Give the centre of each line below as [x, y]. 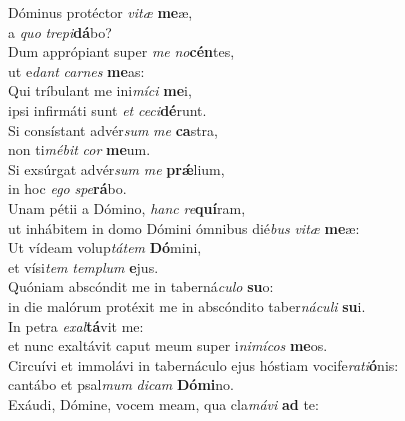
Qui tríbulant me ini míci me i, [100, 90]
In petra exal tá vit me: [76, 325]
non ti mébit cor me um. [79, 149]
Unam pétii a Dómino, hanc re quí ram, [127, 207]
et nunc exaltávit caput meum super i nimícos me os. [168, 345]
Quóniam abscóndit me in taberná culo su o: [141, 286]
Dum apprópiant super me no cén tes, [121, 51]
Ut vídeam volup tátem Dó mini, [105, 247]
